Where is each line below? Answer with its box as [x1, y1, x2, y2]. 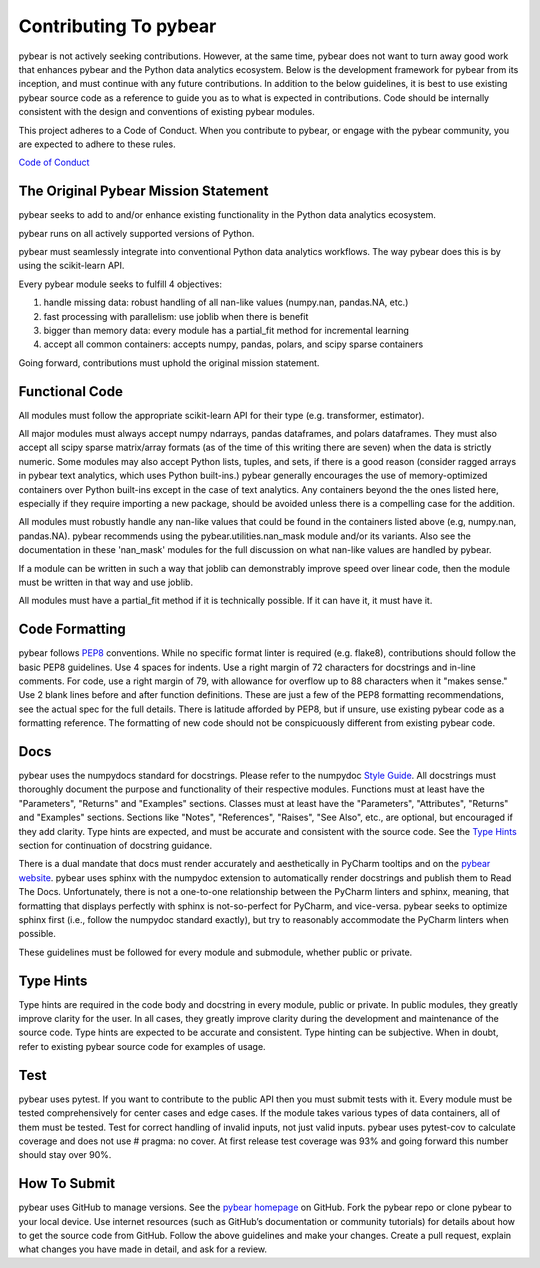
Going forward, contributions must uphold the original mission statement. [18, 356, 320, 369]
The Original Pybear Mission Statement [18, 183, 269, 200]
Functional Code [18, 383, 124, 400]
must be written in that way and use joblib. [18, 576, 194, 588]
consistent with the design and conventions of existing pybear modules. [18, 106, 315, 118]
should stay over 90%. [18, 1149, 112, 1161]
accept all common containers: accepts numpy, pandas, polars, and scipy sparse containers [43, 338, 424, 350]
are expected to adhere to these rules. [18, 138, 176, 150]
